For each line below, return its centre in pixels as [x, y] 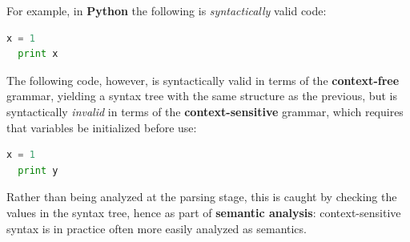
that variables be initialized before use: [102, 127]
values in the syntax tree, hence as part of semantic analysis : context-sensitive [204, 212]
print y [38, 170]
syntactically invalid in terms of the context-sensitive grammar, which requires [205, 111]
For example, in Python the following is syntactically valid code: [167, 10]
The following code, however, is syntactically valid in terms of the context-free [203, 80]
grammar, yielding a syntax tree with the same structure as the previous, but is [202, 96]
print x [38, 54]
